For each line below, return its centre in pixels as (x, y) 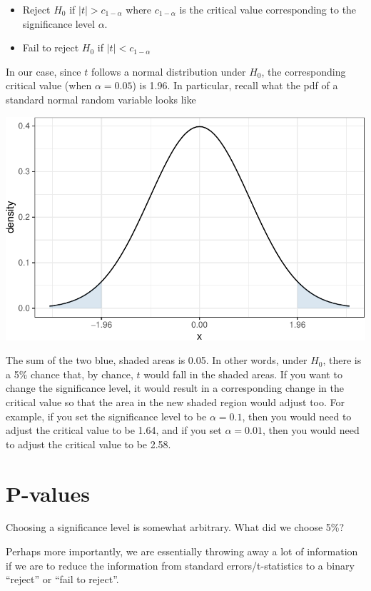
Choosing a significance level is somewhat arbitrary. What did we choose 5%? (175, 527)
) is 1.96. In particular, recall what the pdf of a (235, 85)
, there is (342, 360)
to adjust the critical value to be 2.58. (88, 444)
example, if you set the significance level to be (106, 416)
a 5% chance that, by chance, (70, 374)
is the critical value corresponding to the (268, 9)
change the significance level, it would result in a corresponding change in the (175, 388)
